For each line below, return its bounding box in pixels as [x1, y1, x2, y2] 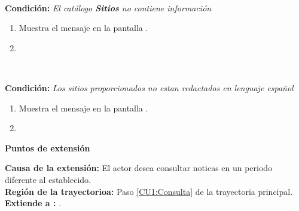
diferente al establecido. [5, 173, 91, 185]
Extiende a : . [5, 197, 62, 209]
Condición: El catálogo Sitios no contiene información [5, 1, 212, 14]
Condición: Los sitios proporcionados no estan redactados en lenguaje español [5, 81, 294, 94]
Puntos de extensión [5, 141, 90, 154]
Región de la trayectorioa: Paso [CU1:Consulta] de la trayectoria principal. [5, 185, 293, 197]
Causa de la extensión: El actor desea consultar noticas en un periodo [5, 162, 273, 174]
